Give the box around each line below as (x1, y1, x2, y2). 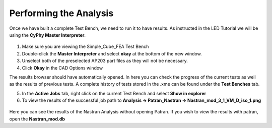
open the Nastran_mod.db (9, 116, 65, 122)
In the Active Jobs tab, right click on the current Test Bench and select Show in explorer (22, 90, 207, 96)
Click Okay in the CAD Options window (22, 65, 103, 71)
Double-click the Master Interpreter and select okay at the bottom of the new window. (22, 50, 202, 56)
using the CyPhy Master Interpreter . (9, 32, 86, 38)
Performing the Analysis (9, 8, 114, 19)
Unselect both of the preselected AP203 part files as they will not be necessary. (22, 58, 188, 64)
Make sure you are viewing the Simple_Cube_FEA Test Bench (22, 43, 149, 50)
